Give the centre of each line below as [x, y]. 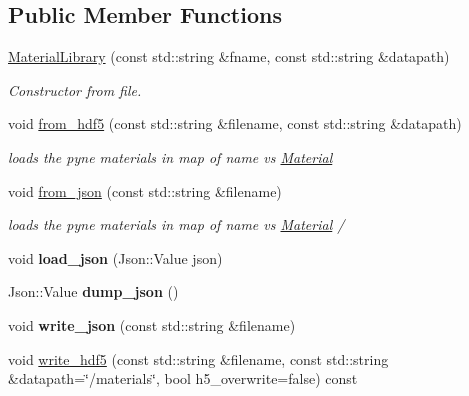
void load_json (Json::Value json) [115, 257]
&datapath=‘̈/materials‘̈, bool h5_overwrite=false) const [183, 378]
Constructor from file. [75, 89]
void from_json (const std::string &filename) [145, 190]
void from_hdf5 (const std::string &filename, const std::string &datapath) [235, 123]
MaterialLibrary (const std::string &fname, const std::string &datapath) [229, 56]
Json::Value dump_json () [93, 291]
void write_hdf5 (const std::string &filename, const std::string [198, 358]
